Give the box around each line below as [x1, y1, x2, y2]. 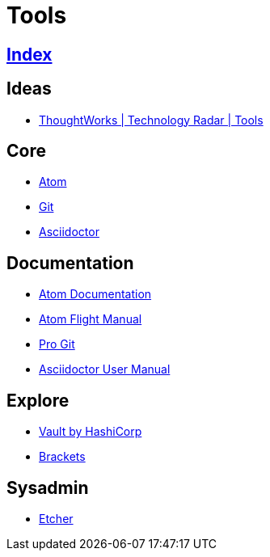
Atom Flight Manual [39, 312, 142, 327]
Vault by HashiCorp [39, 424, 142, 439]
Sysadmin [6, 477, 89, 498]
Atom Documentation [39, 287, 152, 302]
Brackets [39, 449, 86, 464]
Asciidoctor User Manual [39, 362, 171, 377]
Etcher [39, 511, 74, 525]
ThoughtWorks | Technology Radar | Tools [39, 112, 264, 127]
